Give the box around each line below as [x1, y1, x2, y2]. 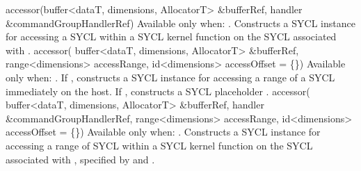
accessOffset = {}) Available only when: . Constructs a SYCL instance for [6, 124, 321, 139]
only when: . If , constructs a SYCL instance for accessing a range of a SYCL [6, 70, 335, 84]
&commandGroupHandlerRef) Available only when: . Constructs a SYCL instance [6, 15, 355, 30]
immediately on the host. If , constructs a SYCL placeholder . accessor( [6, 83, 310, 98]
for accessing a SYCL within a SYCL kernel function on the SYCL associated [6, 29, 337, 44]
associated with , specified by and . [6, 152, 155, 166]
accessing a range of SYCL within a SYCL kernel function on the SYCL [6, 138, 313, 152]
